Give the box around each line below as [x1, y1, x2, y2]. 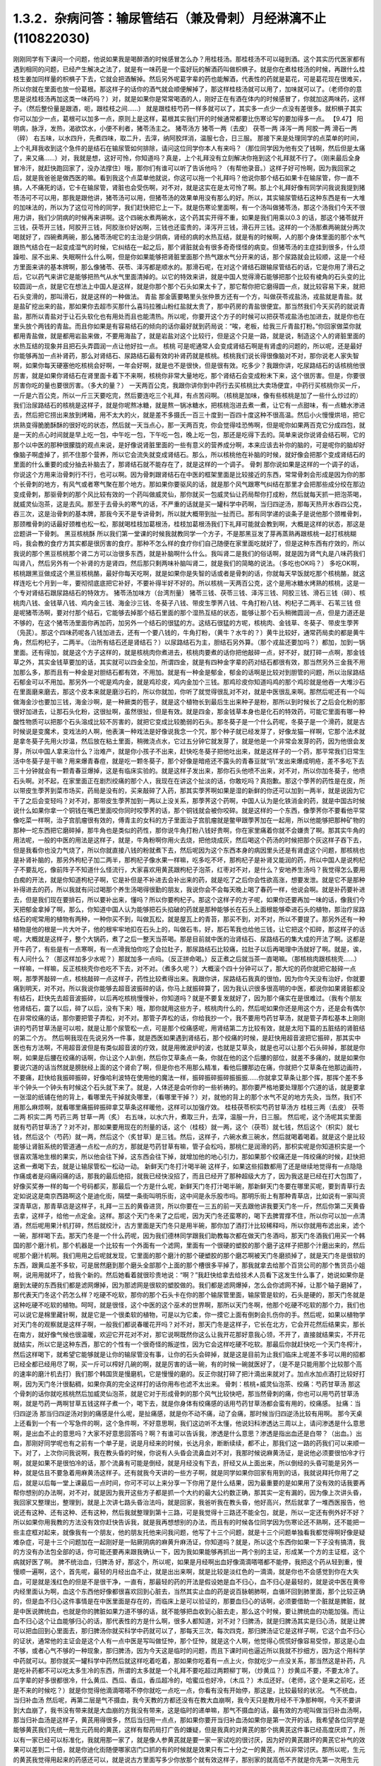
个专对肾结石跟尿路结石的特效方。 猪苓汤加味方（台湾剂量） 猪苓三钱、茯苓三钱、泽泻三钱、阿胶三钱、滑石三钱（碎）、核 [13, 588, 366, 597]
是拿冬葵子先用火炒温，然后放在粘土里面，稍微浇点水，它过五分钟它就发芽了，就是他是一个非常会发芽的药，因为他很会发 [13, 737, 365, 745]
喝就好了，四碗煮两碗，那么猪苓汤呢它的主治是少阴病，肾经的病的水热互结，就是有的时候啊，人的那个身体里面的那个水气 [13, 233, 365, 242]
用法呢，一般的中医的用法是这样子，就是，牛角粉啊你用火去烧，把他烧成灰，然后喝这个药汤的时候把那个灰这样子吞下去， [13, 836, 365, 844]
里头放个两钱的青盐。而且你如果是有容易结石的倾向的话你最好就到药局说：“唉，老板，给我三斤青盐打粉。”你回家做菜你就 [13, 321, 362, 330]
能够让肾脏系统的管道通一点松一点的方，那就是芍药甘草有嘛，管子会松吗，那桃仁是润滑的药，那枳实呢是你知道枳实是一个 [13, 1142, 365, 1151]
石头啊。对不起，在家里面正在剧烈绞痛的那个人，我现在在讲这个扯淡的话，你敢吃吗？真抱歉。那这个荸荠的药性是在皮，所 [13, 776, 365, 785]
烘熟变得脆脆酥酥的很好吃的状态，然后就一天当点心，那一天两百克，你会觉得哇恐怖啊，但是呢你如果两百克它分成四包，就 [13, 420, 365, 429]
